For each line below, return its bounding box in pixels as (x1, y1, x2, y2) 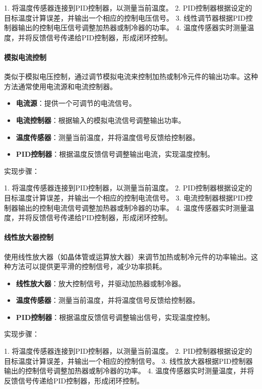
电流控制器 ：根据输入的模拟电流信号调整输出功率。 (16, 114, 185, 125)
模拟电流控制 (4, 51, 46, 62)
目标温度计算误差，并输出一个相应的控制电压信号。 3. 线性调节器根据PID (4, 12, 246, 23)
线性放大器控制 (4, 232, 53, 242)
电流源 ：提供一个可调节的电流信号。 (16, 98, 136, 108)
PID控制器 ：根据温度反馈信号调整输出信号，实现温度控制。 (16, 311, 215, 322)
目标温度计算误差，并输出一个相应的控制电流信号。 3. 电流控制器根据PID (4, 192, 246, 203)
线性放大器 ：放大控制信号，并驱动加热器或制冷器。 (16, 278, 185, 288)
